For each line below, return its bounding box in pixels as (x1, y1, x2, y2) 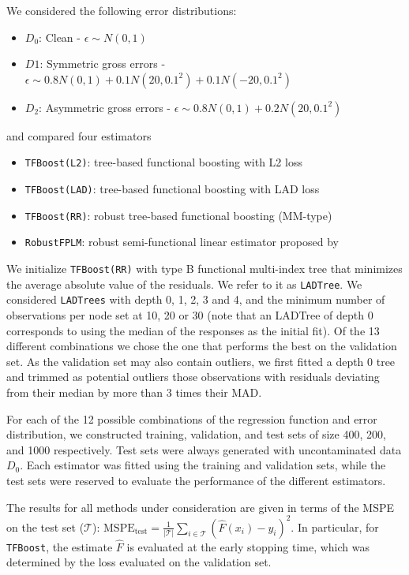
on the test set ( (6, 518, 84, 535)
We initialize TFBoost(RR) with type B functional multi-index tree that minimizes (6, 260, 403, 276)
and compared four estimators (6, 127, 152, 144)
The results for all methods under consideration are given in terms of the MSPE (6, 498, 395, 515)
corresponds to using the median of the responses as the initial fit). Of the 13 (6, 322, 380, 338)
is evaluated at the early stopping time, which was (126, 538, 370, 554)
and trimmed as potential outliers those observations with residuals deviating (6, 368, 380, 385)
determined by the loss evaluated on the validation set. (6, 554, 272, 570)
